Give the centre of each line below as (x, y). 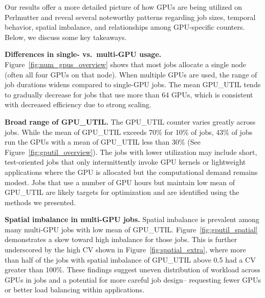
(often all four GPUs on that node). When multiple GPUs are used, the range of (131, 74)
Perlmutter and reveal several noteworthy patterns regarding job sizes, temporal (130, 17)
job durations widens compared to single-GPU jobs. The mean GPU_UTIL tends (133, 84)
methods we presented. (40, 202)
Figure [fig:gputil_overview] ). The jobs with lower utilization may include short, (131, 152)
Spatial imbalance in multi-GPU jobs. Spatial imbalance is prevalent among (132, 219)
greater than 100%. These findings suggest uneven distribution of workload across (132, 270)
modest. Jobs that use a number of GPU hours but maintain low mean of (120, 182)
